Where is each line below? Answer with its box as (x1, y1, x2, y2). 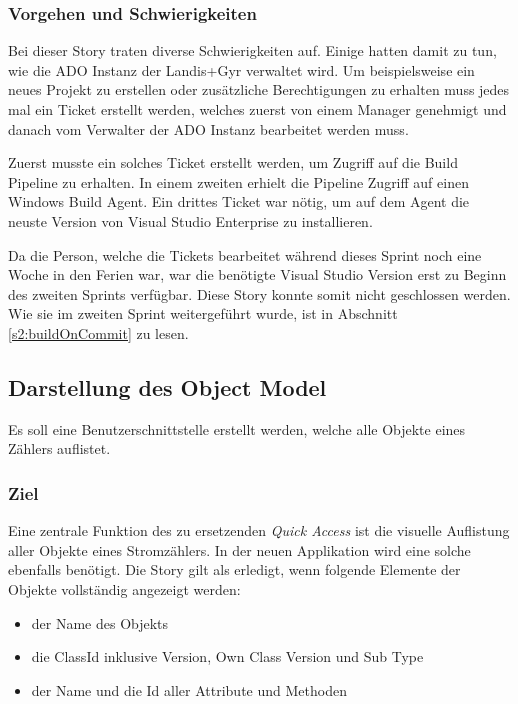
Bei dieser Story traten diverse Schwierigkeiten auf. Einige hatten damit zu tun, (8, 40, 497, 61)
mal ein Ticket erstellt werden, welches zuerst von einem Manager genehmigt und (8, 99, 507, 119)
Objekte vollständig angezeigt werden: (8, 578, 241, 599)
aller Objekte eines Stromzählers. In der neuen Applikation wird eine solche (8, 539, 471, 560)
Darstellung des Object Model (8, 371, 327, 402)
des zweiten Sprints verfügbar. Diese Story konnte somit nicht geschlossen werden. (8, 283, 511, 304)
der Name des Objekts (31, 612, 169, 633)
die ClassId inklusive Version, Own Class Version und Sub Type (31, 646, 424, 667)
